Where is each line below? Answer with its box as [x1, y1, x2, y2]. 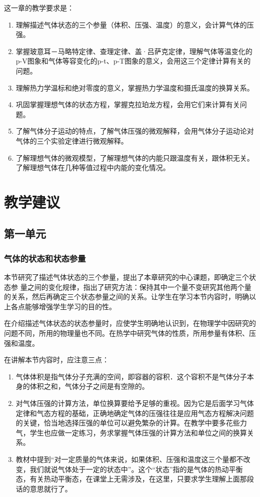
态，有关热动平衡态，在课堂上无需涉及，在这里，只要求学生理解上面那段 [15, 473, 254, 484]
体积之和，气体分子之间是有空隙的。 [29, 381, 149, 391]
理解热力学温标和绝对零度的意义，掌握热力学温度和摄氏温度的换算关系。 [15, 82, 254, 93]
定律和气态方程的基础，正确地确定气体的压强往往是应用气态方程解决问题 [15, 407, 254, 418]
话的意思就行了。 [15, 483, 72, 493]
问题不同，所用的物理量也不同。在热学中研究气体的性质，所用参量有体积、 [4, 328, 249, 338]
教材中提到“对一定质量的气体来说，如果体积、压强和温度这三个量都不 [15, 454, 243, 464]
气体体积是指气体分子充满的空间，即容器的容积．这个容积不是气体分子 [15, 371, 247, 381]
